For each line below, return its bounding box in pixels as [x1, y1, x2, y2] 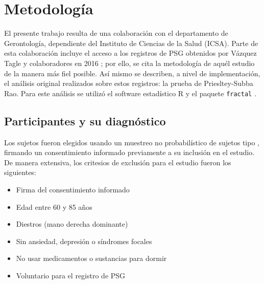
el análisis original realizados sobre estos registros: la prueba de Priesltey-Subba [4, 78, 253, 89]
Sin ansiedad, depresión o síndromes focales [16, 235, 152, 246]
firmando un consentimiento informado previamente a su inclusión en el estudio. [4, 147, 255, 158]
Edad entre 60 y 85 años [16, 201, 92, 212]
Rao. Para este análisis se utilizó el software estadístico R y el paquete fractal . [4, 88, 256, 98]
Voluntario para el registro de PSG [16, 270, 126, 280]
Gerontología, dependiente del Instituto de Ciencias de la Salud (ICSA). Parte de [4, 37, 258, 48]
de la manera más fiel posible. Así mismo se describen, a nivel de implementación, [4, 68, 260, 78]
